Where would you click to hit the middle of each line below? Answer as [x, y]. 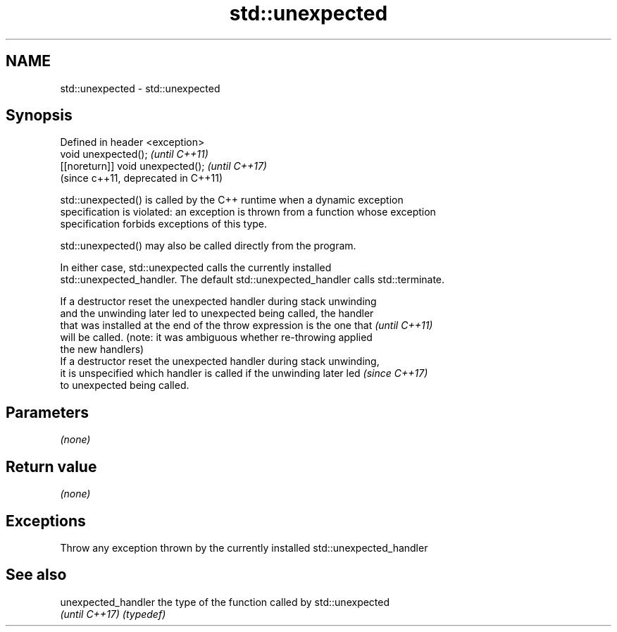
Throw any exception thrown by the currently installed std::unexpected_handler [244, 547]
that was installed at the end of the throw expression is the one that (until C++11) [247, 326]
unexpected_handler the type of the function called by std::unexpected [225, 602]
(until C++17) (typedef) [113, 614]
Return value [51, 466]
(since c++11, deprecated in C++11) [141, 178]
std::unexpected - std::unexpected [140, 88]
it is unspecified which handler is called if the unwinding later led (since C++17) [244, 373]
